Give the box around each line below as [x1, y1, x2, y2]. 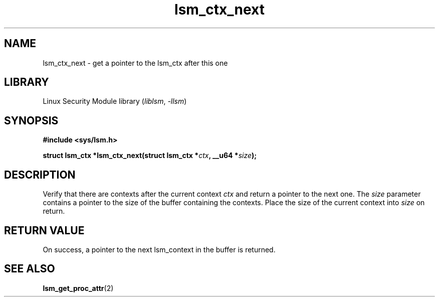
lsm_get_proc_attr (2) [43, 283, 114, 292]
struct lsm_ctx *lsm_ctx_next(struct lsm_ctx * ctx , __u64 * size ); [43, 151, 257, 160]
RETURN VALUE [4, 224, 85, 237]
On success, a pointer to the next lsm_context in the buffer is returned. [43, 245, 276, 254]
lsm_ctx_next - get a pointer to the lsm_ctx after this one [43, 58, 228, 67]
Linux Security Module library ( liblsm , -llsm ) [43, 97, 187, 106]
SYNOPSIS [4, 114, 59, 127]
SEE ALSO [4, 262, 55, 275]
